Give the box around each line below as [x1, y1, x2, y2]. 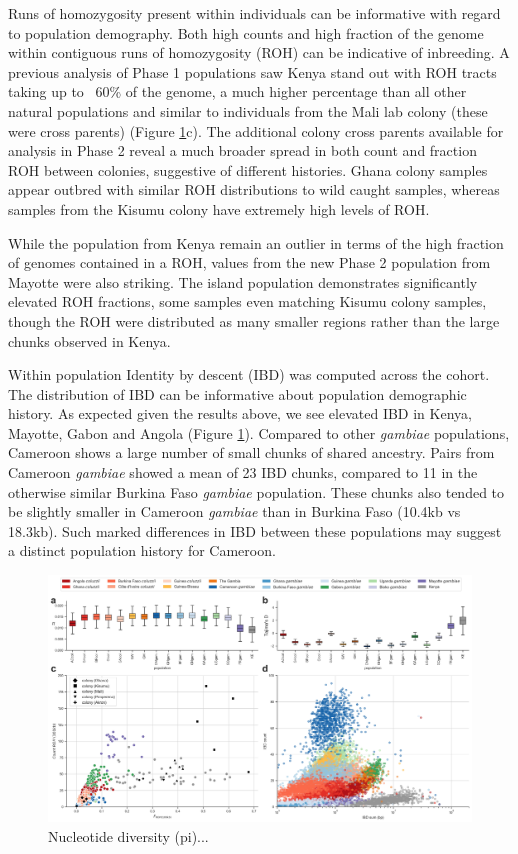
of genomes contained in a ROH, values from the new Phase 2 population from [8, 252, 491, 273]
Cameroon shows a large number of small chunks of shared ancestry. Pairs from [8, 442, 495, 463]
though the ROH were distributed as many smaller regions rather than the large [8, 310, 500, 331]
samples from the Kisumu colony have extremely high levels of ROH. [8, 198, 430, 219]
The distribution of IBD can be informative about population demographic [8, 383, 467, 404]
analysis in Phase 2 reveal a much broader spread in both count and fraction [8, 140, 477, 161]
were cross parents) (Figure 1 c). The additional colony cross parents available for [8, 120, 504, 141]
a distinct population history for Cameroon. [8, 540, 276, 561]
